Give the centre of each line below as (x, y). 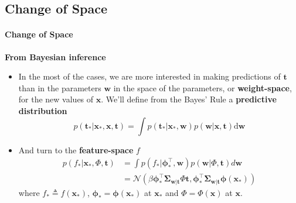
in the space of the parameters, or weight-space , (203, 87)
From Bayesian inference (55, 56)
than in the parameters (60, 87)
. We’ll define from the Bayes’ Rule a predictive (189, 99)
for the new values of (56, 99)
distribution (43, 110)
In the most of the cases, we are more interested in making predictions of (149, 76)
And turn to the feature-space (76, 149)
